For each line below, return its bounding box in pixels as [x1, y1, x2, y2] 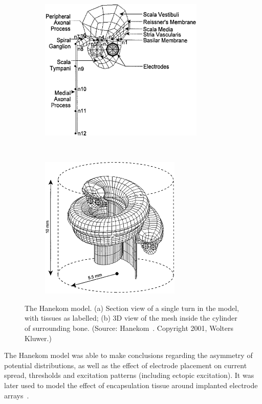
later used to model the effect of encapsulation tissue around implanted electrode [4, 379, 258, 390]
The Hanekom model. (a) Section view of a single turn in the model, [25, 302, 239, 313]
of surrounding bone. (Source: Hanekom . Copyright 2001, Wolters [25, 322, 233, 333]
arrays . [4, 390, 29, 400]
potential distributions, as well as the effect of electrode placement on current [4, 360, 247, 370]
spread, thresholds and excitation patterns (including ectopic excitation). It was [4, 370, 254, 380]
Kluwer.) [25, 332, 52, 343]
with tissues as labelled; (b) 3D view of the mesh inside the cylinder [25, 312, 237, 323]
